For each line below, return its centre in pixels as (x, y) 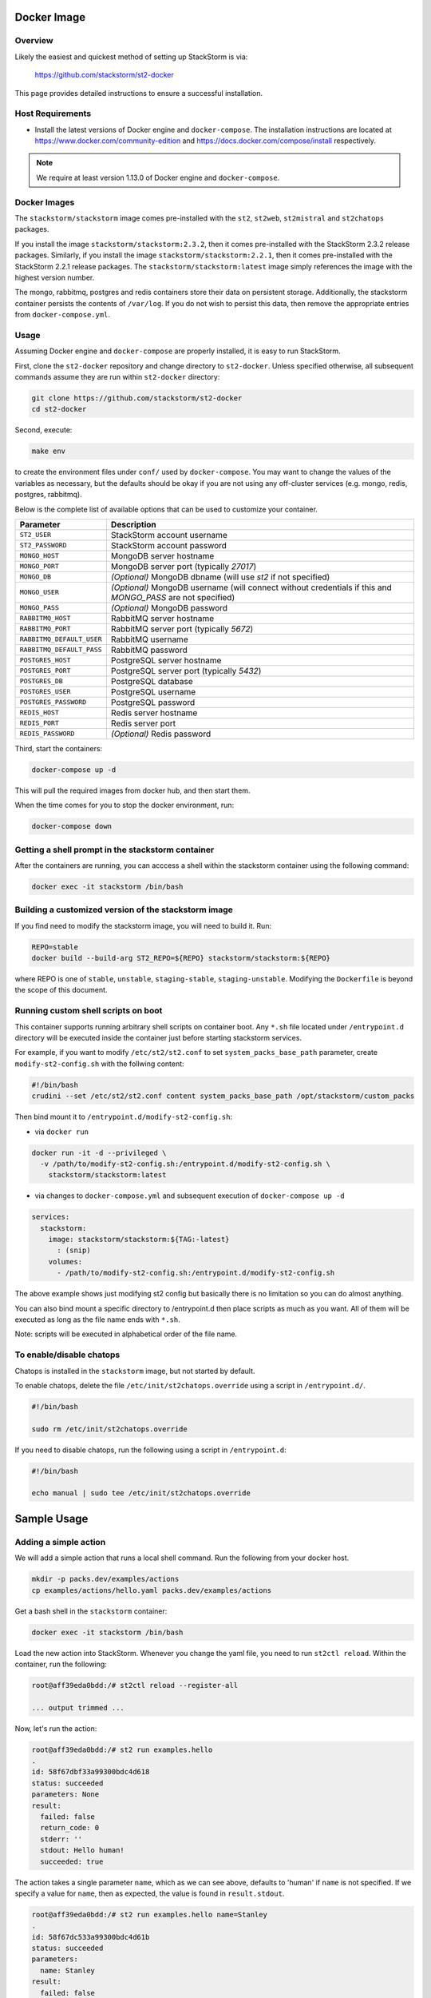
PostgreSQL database (152, 681)
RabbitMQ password (149, 650)
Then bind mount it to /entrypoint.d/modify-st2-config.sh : (124, 1117)
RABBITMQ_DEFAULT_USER (61, 639)
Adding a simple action (60, 1542)
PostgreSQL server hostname (166, 660)
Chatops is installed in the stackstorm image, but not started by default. (135, 1371)
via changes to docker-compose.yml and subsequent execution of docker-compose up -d (190, 1196)
